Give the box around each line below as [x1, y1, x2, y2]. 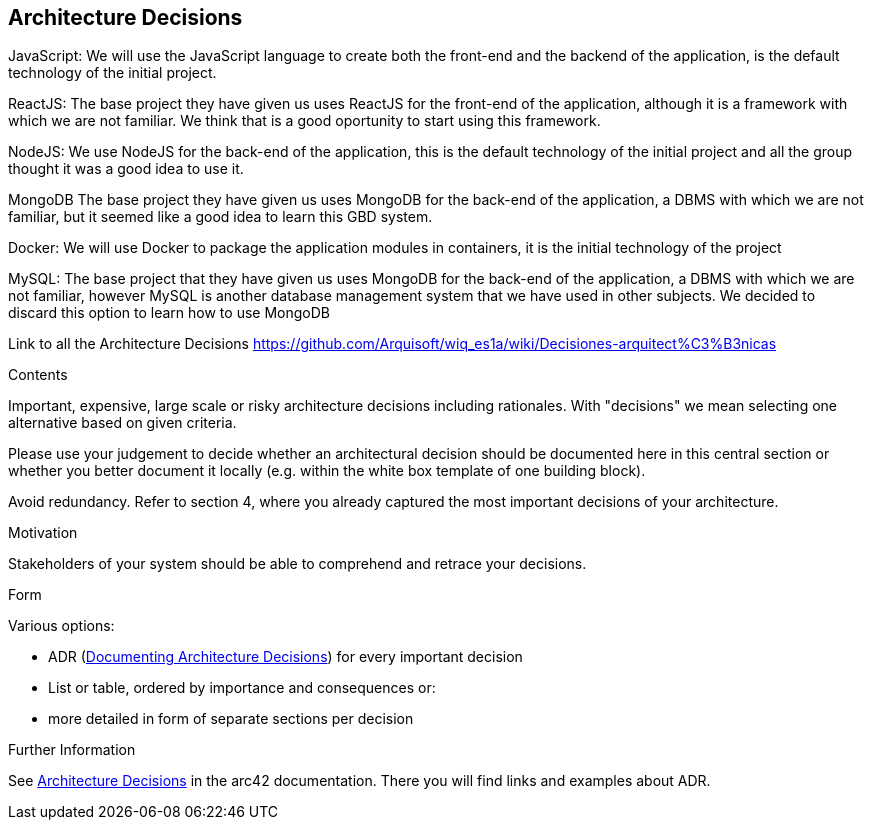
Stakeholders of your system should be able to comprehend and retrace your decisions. [8, 555, 587, 573]
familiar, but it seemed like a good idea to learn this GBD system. [8, 208, 433, 226]
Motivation [8, 524, 78, 542]
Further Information [8, 741, 136, 759]
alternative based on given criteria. [8, 414, 237, 432]
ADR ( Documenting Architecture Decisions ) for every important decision [48, 648, 523, 666]
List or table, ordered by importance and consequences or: [48, 679, 436, 697]
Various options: [8, 617, 115, 635]
